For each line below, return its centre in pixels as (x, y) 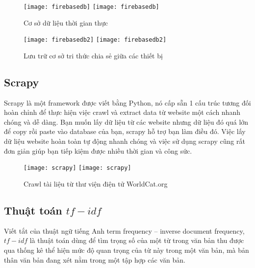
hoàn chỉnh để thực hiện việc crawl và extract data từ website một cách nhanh (122, 112)
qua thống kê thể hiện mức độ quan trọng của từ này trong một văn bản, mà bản (127, 250)
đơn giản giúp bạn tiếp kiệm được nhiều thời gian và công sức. (98, 150)
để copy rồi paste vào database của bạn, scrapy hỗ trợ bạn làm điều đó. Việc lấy (125, 131)
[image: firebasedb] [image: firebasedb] (91, 7)
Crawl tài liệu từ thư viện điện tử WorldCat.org (96, 183)
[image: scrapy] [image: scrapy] (77, 168)
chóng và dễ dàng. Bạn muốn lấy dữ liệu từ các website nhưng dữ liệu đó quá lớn (126, 121)
